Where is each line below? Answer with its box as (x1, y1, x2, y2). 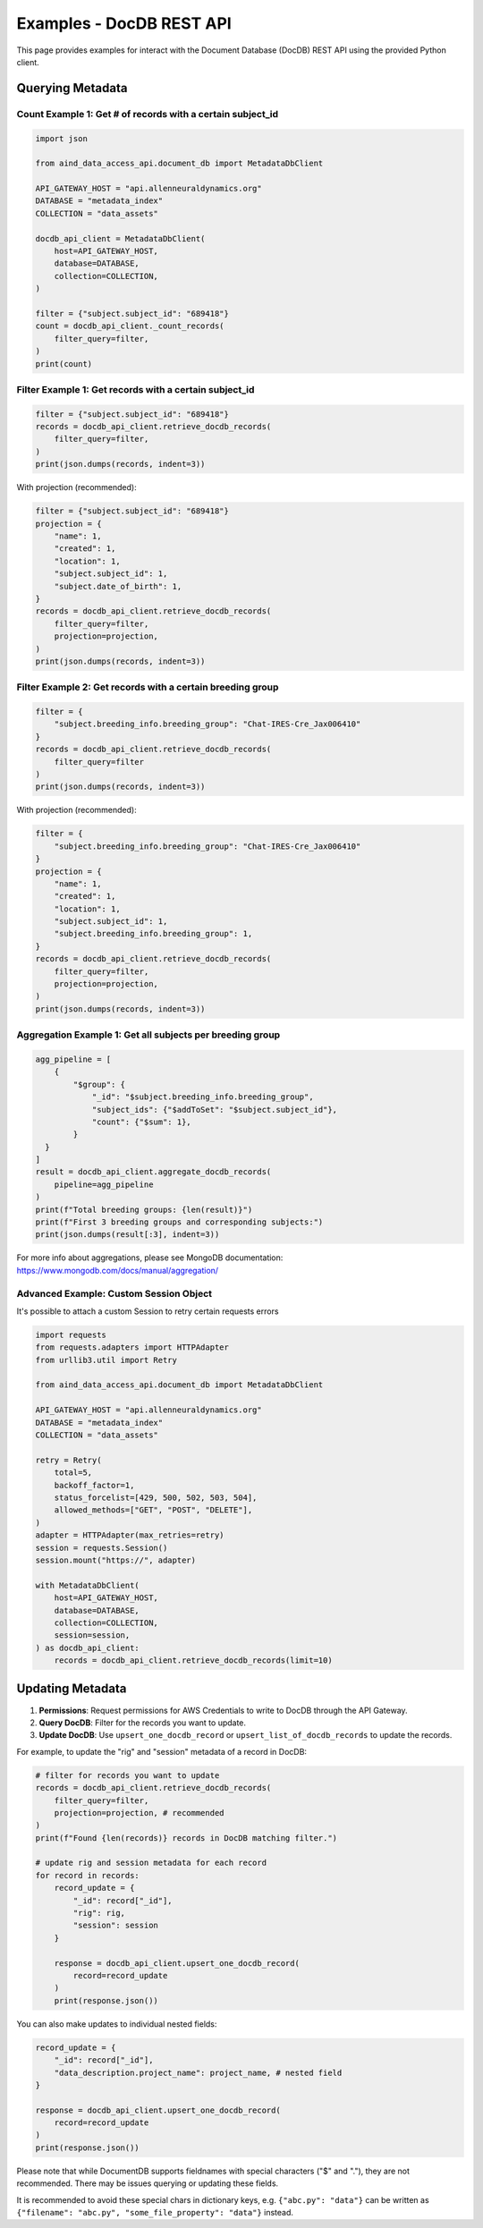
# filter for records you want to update (35, 1770, 220, 1780)
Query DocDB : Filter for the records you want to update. (38, 1717, 246, 1728)
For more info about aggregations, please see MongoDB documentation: (16, 1252, 284, 1263)
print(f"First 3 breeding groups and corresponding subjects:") (35, 1217, 324, 1227)
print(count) (35, 359, 93, 369)
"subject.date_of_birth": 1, (54, 581, 182, 591)
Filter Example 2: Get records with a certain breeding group (16, 681, 279, 693)
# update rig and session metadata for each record (35, 1858, 267, 1868)
